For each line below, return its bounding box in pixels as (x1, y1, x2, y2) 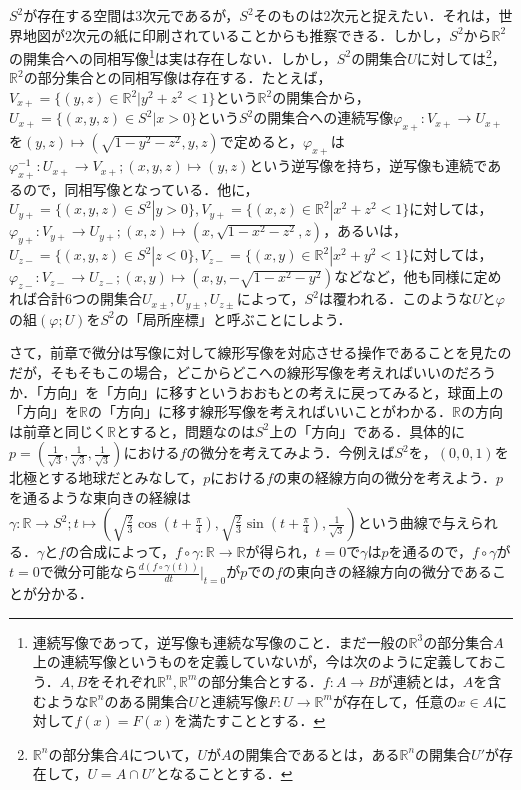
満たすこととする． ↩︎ (187, 710, 326, 731)
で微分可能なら (39, 561, 138, 582)
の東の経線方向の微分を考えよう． (273, 467, 496, 488)
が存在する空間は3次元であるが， (23, 5, 240, 25)
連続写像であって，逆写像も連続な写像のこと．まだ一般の (32, 631, 409, 652)
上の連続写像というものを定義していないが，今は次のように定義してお (32, 651, 493, 672)
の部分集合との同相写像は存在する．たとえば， (23, 67, 332, 88)
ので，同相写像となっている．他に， (22, 178, 259, 199)
